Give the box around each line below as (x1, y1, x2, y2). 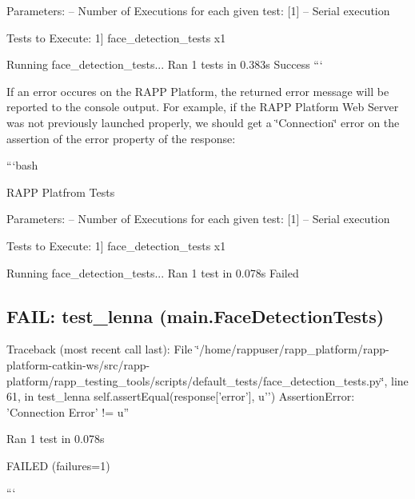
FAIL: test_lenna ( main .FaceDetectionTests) (6, 303, 385, 328)
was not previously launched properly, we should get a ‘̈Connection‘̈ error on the (6, 114, 400, 130)
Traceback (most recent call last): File (6, 341, 193, 357)
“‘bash (6, 157, 38, 174)
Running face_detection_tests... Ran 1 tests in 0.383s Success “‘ (6, 56, 323, 73)
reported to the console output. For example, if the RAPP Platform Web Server (6, 98, 399, 115)
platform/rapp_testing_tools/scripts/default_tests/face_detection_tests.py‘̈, (6, 372, 388, 389)
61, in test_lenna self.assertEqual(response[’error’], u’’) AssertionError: (6, 388, 355, 405)
